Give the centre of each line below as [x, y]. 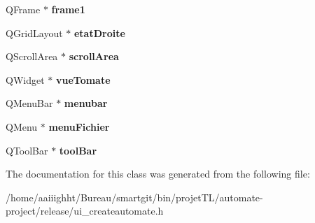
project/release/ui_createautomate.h [85, 211]
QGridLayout [34, 33]
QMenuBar [29, 103]
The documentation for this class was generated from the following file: [158, 174]
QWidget [25, 79]
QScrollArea [32, 56]
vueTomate [83, 79]
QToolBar [27, 150]
